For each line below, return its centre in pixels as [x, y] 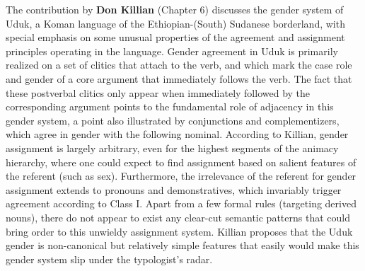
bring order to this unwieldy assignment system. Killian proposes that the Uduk [179, 231]
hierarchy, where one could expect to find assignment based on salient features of [181, 162]
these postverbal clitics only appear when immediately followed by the [158, 92]
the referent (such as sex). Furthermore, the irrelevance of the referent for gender [181, 176]
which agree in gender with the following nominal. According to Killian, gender [177, 134]
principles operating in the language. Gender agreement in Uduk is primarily [172, 51]
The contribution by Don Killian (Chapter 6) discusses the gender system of [175, 9]
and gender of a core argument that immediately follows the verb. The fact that [179, 78]
